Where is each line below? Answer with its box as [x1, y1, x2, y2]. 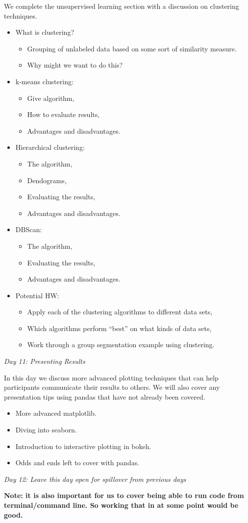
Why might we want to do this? [27, 60, 123, 70]
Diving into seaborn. [15, 425, 77, 435]
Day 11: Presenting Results [4, 356, 85, 366]
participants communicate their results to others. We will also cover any [4, 382, 220, 392]
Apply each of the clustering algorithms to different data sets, [27, 307, 213, 317]
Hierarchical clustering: [15, 142, 85, 152]
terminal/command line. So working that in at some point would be [4, 500, 239, 510]
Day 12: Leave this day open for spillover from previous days [4, 474, 186, 484]
